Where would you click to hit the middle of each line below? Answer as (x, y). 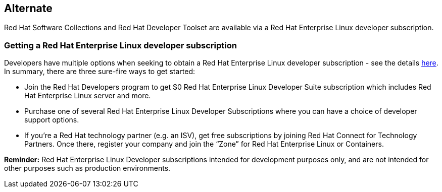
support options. (52, 120)
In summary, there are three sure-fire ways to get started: (100, 72)
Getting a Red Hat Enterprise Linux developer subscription (120, 45)
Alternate (28, 8)
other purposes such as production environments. (87, 168)
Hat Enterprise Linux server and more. (88, 96)
